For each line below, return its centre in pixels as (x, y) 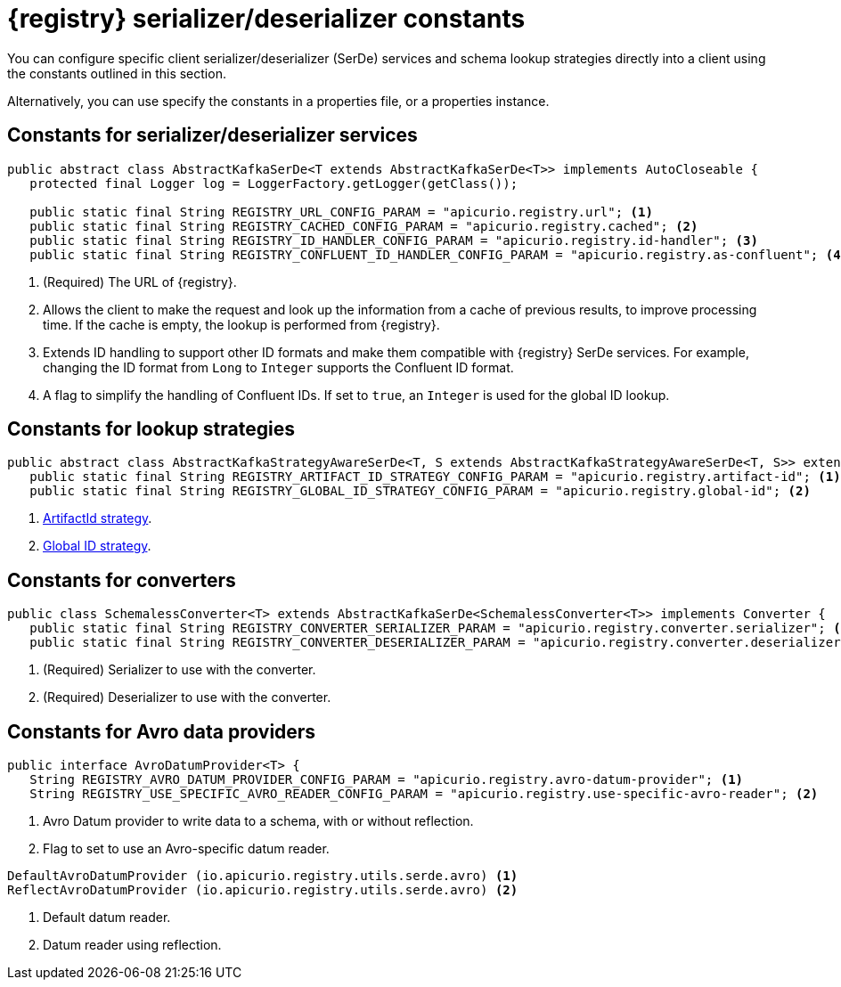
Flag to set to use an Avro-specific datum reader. (186, 849)
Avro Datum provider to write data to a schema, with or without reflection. (258, 821)
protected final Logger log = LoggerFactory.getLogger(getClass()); (274, 183)
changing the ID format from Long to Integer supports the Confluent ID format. (278, 367)
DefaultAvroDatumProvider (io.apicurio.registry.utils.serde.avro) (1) (263, 876)
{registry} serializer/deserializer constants (266, 19)
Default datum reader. (107, 918)
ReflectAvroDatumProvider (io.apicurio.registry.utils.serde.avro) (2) (263, 890)
